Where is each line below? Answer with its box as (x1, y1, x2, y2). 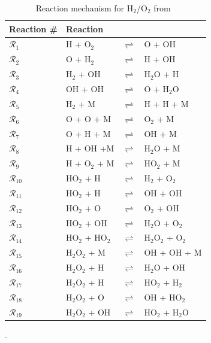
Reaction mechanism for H (35, 2, 134, 14)
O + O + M (65, 112, 111, 125)
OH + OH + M (144, 246, 202, 259)
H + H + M (144, 97, 189, 110)
